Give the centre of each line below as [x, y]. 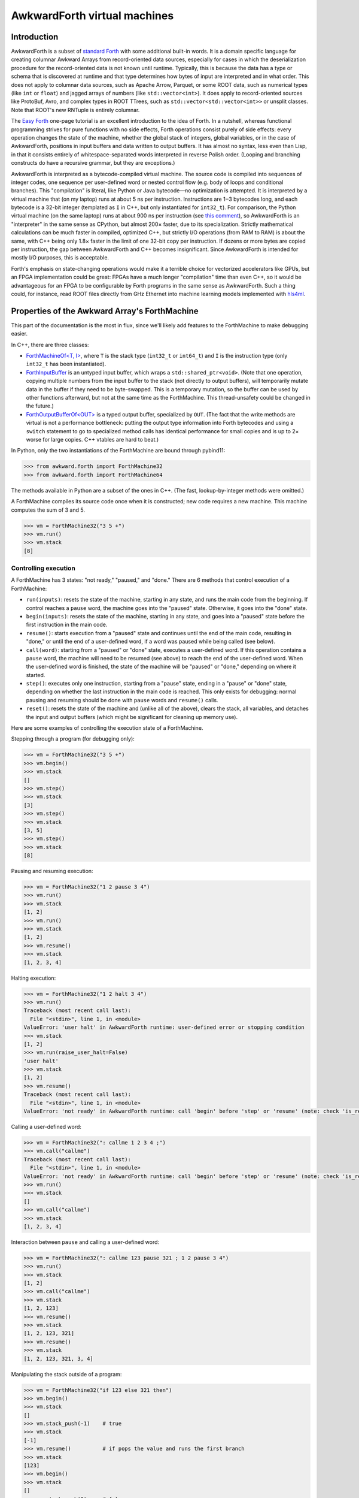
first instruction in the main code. [67, 625]
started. [36, 675]
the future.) [40, 406]
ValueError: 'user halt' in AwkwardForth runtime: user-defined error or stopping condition [164, 1027]
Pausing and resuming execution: [52, 871]
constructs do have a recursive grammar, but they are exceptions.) [93, 163]
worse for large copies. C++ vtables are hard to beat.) [92, 439]
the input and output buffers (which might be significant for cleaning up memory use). [132, 717]
